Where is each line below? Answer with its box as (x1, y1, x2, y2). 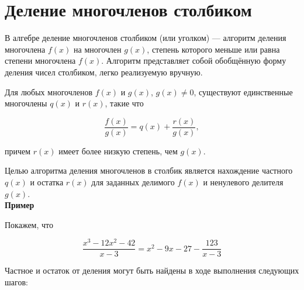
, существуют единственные (194, 85, 293, 98)
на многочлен (74, 43, 122, 55)
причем (5, 144, 31, 157)
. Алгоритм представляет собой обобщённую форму (101, 54, 286, 67)
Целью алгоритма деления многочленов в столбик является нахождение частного (5, 164, 293, 177)
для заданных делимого (91, 175, 175, 188)
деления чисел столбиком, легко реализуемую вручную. (5, 65, 203, 78)
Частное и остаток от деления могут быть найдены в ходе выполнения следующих (5, 264, 299, 277)
